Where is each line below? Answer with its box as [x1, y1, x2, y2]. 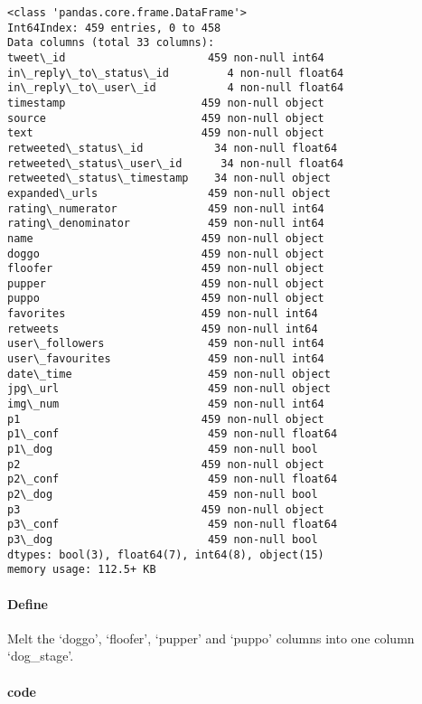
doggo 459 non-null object [7, 247, 324, 260]
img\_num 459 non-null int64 [7, 398, 324, 411]
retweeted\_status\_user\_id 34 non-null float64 [7, 156, 344, 170]
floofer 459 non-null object [7, 262, 324, 276]
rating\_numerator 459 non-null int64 [7, 202, 324, 215]
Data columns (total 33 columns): [7, 36, 215, 50]
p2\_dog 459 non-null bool [7, 488, 318, 501]
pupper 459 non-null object [7, 277, 324, 290]
